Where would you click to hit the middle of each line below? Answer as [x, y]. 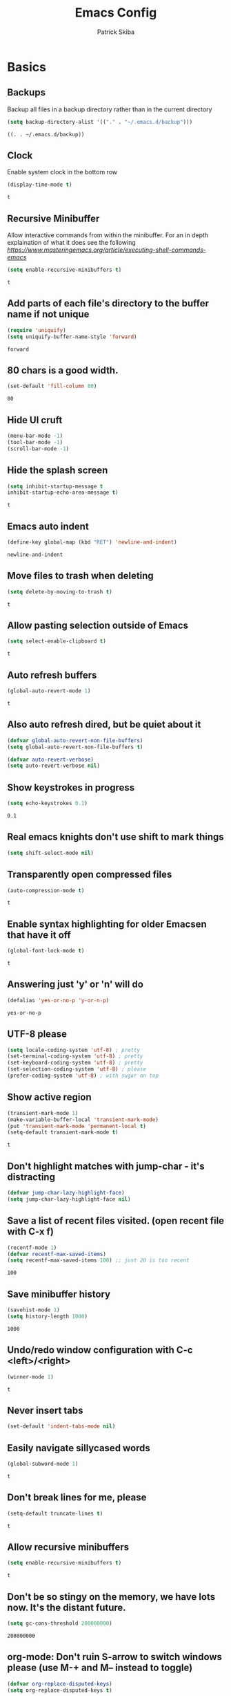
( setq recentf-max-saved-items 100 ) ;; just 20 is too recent [98, 1260]
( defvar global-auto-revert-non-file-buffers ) [75, 740]
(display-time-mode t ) [40, 185]
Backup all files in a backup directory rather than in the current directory [110, 109]
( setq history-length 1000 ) [48, 1316]
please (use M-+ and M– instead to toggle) [100, 1668]
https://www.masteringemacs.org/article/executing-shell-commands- [107, 250]
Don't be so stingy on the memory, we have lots [111, 1597]
